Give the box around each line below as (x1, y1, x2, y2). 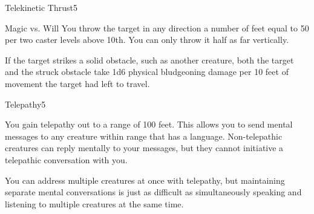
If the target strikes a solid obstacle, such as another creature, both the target (5, 53, 294, 66)
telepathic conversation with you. (5, 153, 128, 166)
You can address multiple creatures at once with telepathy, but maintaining (5, 173, 285, 186)
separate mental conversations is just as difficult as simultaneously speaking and (5, 186, 302, 198)
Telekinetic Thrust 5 (5, 1, 77, 13)
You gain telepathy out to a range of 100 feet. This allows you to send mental (5, 118, 293, 131)
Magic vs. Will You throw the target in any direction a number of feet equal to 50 (5, 21, 309, 34)
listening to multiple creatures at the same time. (5, 197, 184, 210)
